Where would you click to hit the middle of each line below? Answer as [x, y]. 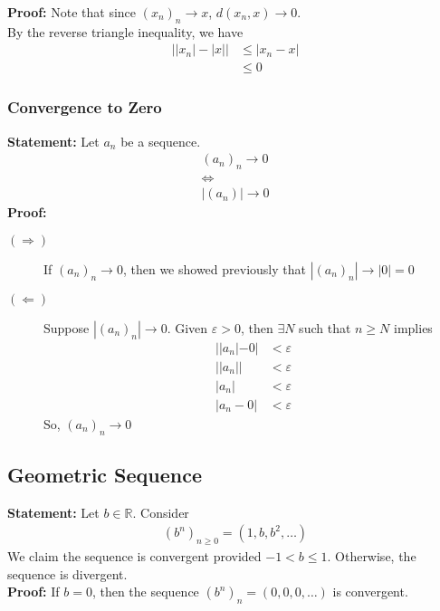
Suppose [67, 327]
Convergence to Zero [85, 107]
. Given [187, 327]
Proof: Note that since [72, 12]
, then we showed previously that [214, 268]
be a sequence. [161, 141]
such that [325, 327]
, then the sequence [145, 592]
